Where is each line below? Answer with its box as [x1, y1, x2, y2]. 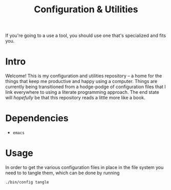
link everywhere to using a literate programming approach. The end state [5, 89, 160, 95]
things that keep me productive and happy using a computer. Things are [5, 78, 158, 85]
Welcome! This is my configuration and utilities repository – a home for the [5, 73, 162, 79]
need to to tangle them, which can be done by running [5, 170, 120, 176]
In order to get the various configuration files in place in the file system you [5, 164, 164, 170]
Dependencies [5, 113, 69, 124]
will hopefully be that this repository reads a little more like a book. [5, 95, 145, 101]
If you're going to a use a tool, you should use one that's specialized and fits [5, 32, 166, 39]
